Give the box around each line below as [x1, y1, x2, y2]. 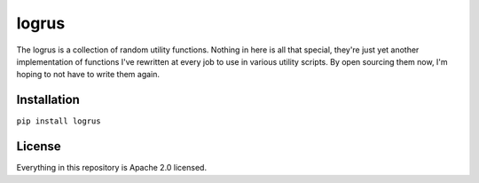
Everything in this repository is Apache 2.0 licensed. [16, 163, 208, 173]
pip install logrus [16, 116, 101, 126]
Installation [16, 92, 80, 107]
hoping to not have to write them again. [16, 69, 160, 80]
